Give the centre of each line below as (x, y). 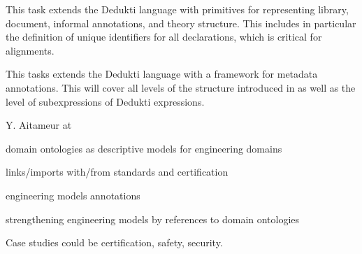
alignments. (30, 50)
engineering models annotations (73, 195)
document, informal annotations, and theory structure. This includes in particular (181, 23)
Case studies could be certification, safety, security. (114, 242)
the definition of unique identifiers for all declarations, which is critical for (164, 37)
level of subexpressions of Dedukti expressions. (105, 101)
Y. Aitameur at (39, 125)
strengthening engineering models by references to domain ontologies (153, 219)
